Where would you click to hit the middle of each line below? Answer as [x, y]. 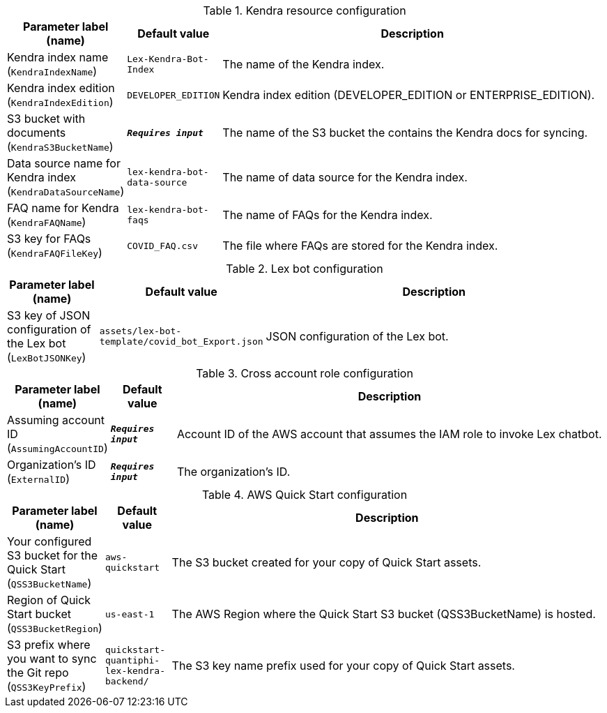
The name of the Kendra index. [303, 64]
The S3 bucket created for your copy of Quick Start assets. [326, 562]
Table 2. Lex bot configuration [305, 269]
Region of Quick [49, 600]
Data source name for [64, 163]
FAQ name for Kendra [63, 208]
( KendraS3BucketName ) [60, 147]
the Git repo [38, 673]
